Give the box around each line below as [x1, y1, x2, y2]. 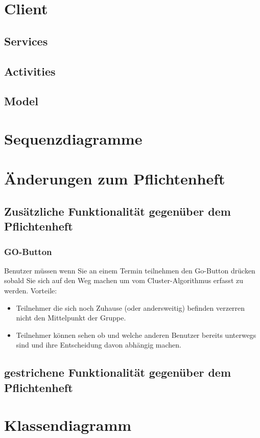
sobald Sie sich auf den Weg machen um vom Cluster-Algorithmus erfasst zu [4, 275, 243, 286]
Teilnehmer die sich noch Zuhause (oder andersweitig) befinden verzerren [16, 302, 245, 313]
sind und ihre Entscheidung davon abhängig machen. [16, 339, 182, 350]
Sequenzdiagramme [4, 128, 143, 149]
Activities [4, 63, 56, 79]
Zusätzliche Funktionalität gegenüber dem [4, 203, 231, 219]
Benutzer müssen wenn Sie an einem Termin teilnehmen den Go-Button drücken [4, 265, 255, 275]
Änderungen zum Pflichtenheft [4, 168, 225, 189]
